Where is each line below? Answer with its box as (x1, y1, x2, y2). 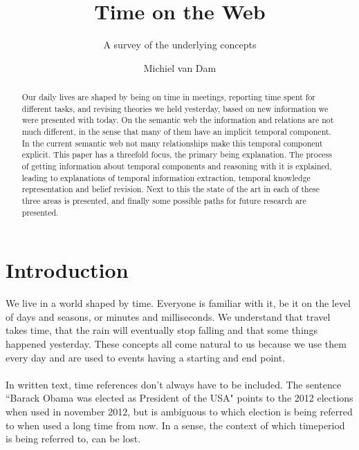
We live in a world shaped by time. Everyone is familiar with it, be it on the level (6, 296, 351, 310)
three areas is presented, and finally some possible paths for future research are (21, 195, 306, 207)
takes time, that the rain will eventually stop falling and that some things (6, 323, 318, 337)
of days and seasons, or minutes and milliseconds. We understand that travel (6, 309, 331, 324)
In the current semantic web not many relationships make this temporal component (21, 137, 323, 149)
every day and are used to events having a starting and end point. (6, 350, 286, 364)
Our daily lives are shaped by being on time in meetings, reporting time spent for (21, 91, 316, 103)
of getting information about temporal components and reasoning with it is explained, (21, 160, 332, 172)
